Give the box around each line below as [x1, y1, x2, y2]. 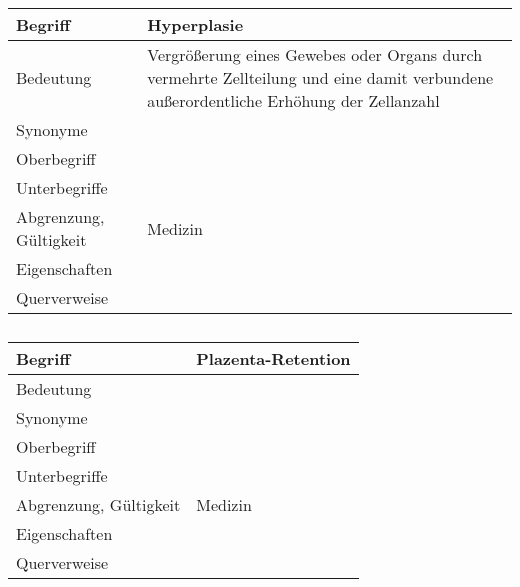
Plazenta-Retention [196, 347, 351, 370]
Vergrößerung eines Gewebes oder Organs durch [147, 43, 483, 66]
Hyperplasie [147, 13, 244, 36]
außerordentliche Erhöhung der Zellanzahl [147, 89, 440, 112]
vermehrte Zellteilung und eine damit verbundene [147, 66, 494, 89]
